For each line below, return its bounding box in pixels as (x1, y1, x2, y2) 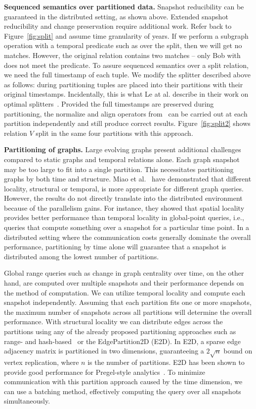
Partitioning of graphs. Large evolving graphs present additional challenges (4, 144, 241, 155)
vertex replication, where (4, 356, 79, 367)
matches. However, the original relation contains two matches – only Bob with (4, 50, 241, 60)
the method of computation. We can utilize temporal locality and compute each (4, 287, 246, 297)
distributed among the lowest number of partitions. (4, 251, 159, 261)
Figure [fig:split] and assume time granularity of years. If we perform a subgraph (4, 30, 249, 41)
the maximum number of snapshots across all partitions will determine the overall (4, 306, 252, 317)
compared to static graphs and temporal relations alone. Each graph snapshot (4, 154, 240, 164)
